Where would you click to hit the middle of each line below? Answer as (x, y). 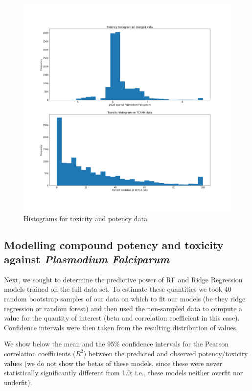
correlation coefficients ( (40, 353)
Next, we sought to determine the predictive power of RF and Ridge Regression (123, 279)
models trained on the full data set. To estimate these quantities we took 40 (118, 289)
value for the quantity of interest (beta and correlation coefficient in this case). (122, 318)
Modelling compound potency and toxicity (114, 244)
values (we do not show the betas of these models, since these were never (113, 363)
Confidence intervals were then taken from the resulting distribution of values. (121, 327)
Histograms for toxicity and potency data (86, 218)
